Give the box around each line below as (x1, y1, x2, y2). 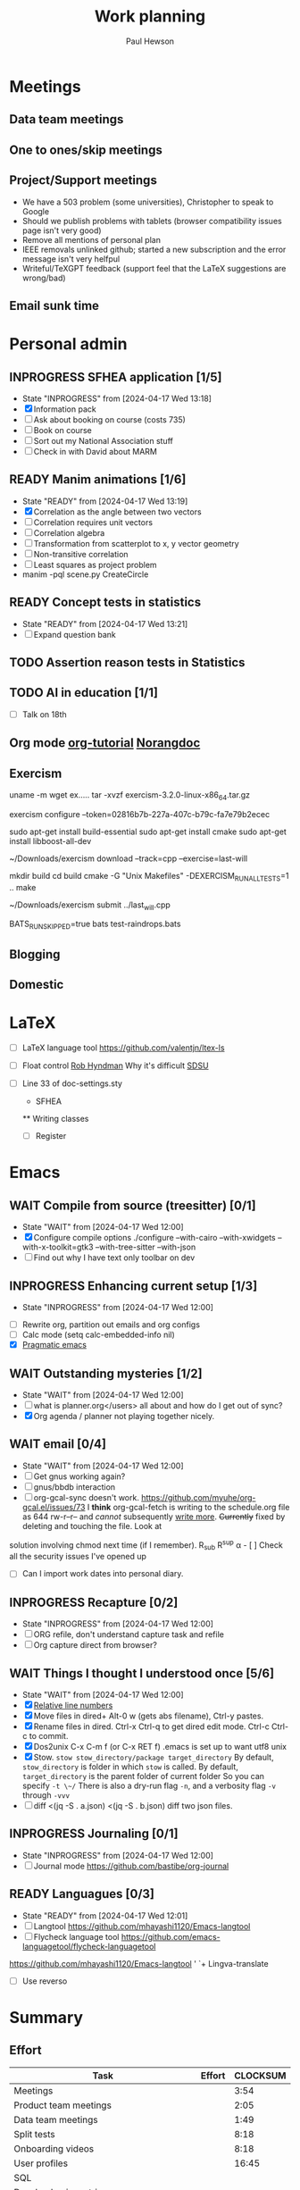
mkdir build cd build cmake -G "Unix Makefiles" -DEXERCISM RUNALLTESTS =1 (9, 870, 289, 883)
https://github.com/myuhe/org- (141, 1492, 256, 1502)
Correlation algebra (33, 527, 105, 538)
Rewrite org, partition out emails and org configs (21, 1319, 201, 1330)
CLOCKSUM (233, 2069, 287, 2082)
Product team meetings (13, 2099, 112, 2111)
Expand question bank (33, 629, 116, 639)
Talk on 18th (21, 708, 67, 720)
